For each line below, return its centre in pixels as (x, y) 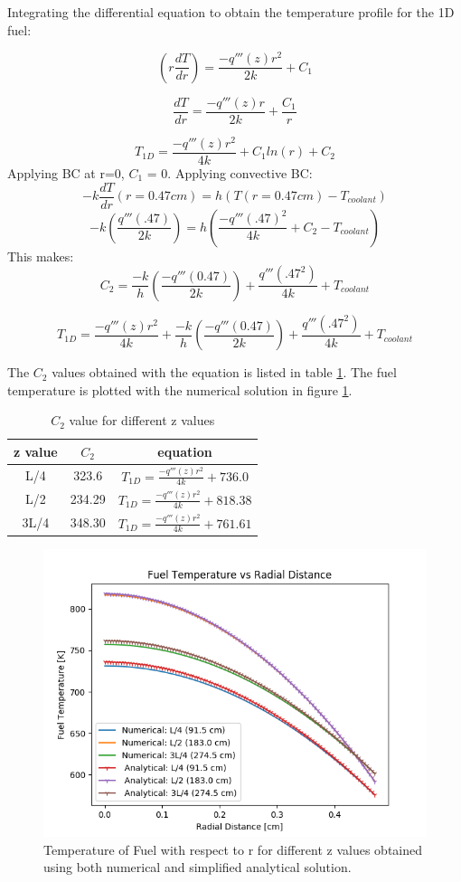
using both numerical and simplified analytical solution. (198, 867)
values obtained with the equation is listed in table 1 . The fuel (224, 372)
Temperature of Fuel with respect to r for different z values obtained (233, 849)
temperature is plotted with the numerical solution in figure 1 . (180, 389)
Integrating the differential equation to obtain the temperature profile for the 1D (231, 12)
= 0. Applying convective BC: (230, 172)
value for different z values (142, 420)
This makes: (41, 256)
